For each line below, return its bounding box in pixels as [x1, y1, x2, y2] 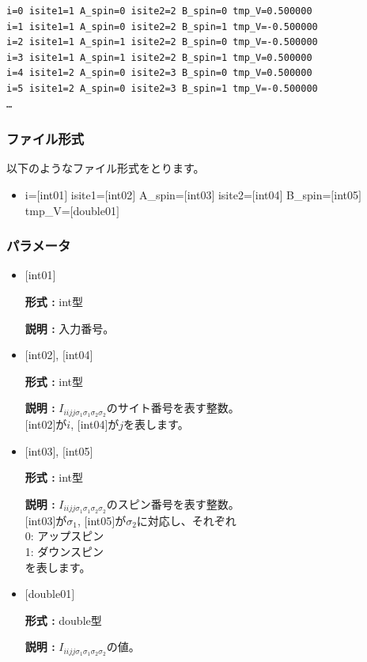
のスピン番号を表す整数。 [106, 495, 240, 512]
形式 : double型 [25, 611, 102, 628]
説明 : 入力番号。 [25, 320, 115, 336]
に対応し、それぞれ [136, 512, 236, 528]
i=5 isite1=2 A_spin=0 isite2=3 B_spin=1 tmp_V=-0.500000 [6, 82, 318, 94]
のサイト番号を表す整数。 [106, 399, 240, 416]
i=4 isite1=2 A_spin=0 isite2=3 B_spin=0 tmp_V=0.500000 [6, 67, 312, 79]
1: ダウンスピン [25, 543, 104, 560]
